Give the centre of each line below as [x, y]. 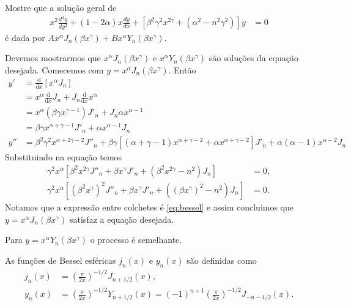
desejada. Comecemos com [54, 69]
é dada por [25, 37]
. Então [182, 69]
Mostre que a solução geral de [61, 7]
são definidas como [222, 260]
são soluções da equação [254, 58]
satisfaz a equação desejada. [122, 219]
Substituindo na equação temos [64, 157]
